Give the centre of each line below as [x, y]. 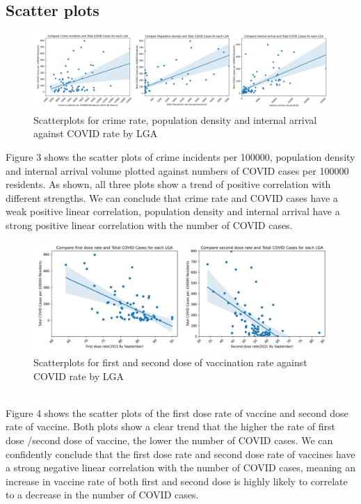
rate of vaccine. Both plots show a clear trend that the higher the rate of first [170, 426]
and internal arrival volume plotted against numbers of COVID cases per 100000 [177, 170]
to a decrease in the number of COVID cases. [102, 495]
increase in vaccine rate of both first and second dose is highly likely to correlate [177, 481]
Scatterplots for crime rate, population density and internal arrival [175, 119]
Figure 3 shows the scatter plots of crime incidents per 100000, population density [180, 156]
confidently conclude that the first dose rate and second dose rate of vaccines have [180, 454]
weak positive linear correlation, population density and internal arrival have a [173, 211]
